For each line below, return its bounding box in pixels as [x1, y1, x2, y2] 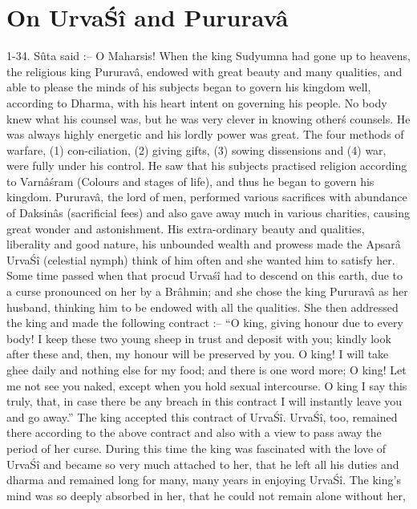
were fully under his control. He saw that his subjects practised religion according [6, 157, 407, 174]
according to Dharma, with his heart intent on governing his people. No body [6, 94, 387, 111]
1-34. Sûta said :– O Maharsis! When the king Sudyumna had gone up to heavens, [6, 47, 411, 64]
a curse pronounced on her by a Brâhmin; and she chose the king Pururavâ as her [6, 283, 408, 300]
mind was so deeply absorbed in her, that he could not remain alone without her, [6, 487, 406, 503]
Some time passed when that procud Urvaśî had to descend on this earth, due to [6, 267, 403, 284]
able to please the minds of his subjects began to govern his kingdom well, [6, 79, 371, 95]
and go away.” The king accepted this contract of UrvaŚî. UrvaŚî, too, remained [6, 408, 398, 425]
